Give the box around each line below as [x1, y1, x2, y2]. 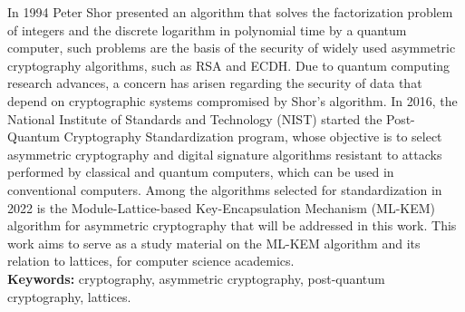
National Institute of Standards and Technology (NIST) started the [7, 109, 383, 128]
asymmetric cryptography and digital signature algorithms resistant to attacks [7, 144, 442, 163]
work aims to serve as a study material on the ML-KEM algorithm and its [7, 233, 421, 252]
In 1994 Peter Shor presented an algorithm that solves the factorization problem [7, 3, 453, 21]
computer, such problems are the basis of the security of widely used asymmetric [7, 38, 456, 57]
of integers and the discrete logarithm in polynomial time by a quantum [7, 20, 407, 39]
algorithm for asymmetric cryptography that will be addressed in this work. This [7, 216, 457, 235]
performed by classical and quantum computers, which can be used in [7, 162, 394, 181]
